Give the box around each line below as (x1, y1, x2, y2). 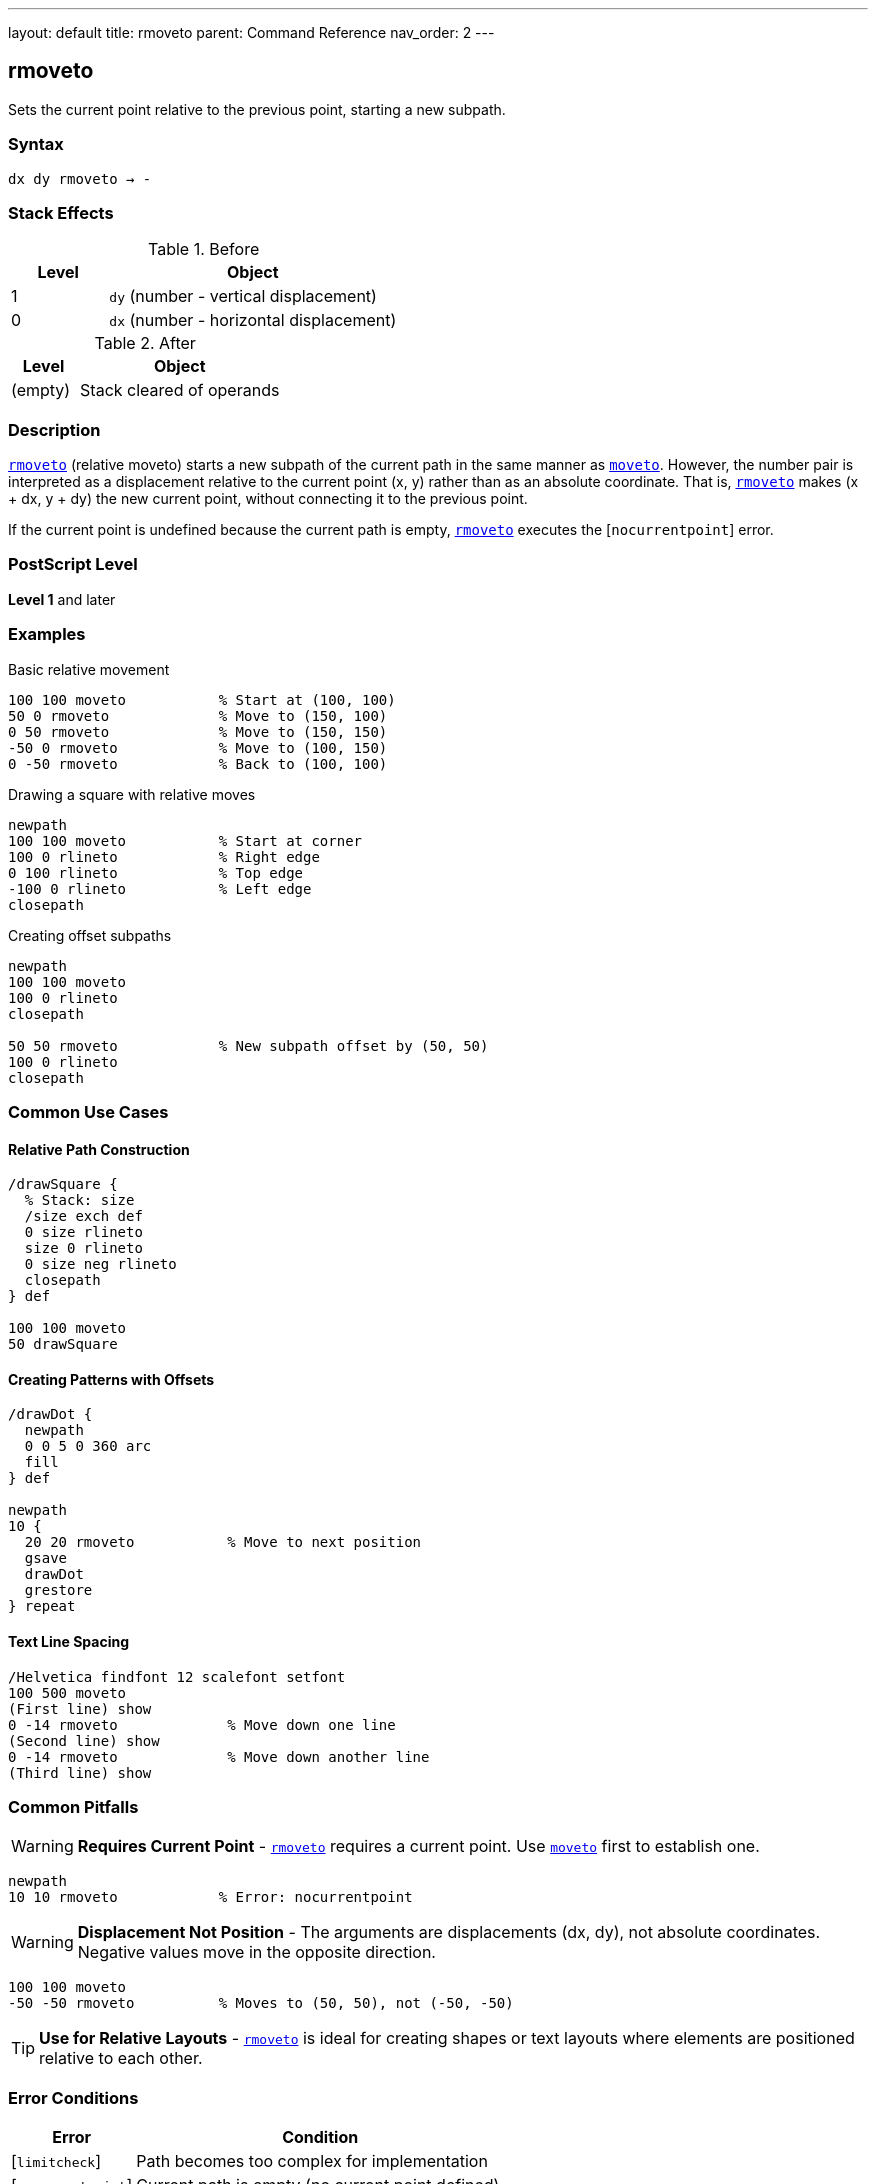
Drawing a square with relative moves (8, 785, 256, 803)
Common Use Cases (8, 1101, 169, 1122)
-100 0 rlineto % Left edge (8, 880, 312, 897)
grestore (24, 1582, 93, 1599)
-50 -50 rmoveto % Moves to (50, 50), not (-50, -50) (8, 1995, 514, 2012)
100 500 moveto (8, 1684, 127, 1701)
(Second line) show (8, 1732, 160, 1749)
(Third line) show (8, 1764, 152, 1781)
